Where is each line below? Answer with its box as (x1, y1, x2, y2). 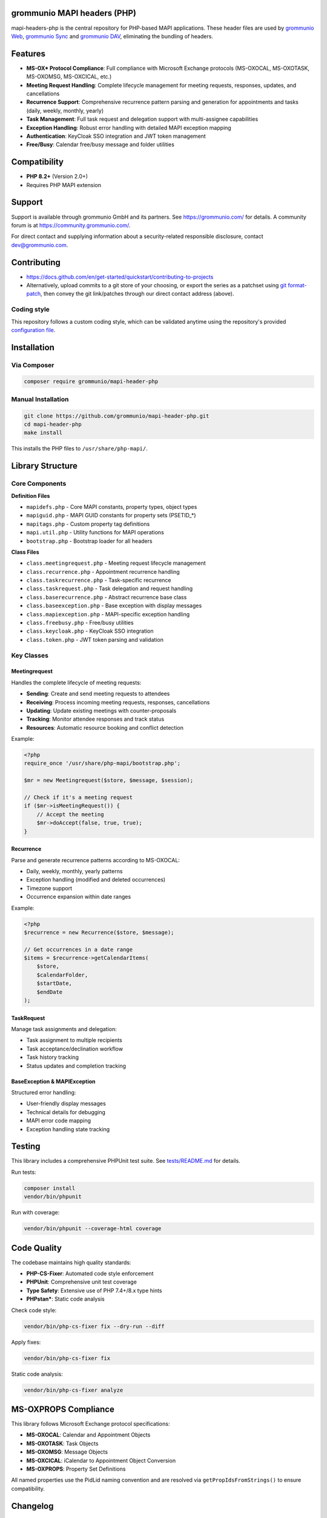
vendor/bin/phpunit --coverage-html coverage (24, 1225, 162, 1232)
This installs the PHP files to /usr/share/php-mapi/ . (11, 445, 148, 452)
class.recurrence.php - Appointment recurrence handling (26, 568, 180, 575)
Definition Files (11, 492, 50, 499)
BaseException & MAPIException (11, 1078, 96, 1085)
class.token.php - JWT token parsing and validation (26, 636, 163, 643)
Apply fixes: (11, 1338, 41, 1346)
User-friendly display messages (26, 1100, 106, 1108)
